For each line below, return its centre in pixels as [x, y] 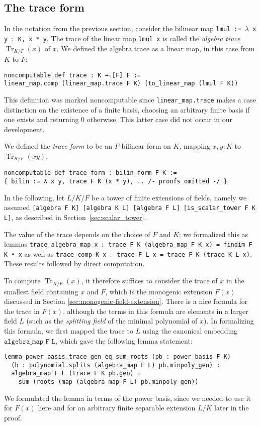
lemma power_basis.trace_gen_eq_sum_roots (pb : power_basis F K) [118, 357]
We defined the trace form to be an [58, 146]
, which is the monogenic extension [159, 291]
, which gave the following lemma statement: [124, 340]
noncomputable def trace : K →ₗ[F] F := [73, 75]
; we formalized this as [214, 234]
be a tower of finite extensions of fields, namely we [169, 197]
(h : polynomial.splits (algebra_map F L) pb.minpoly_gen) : [116, 365]
